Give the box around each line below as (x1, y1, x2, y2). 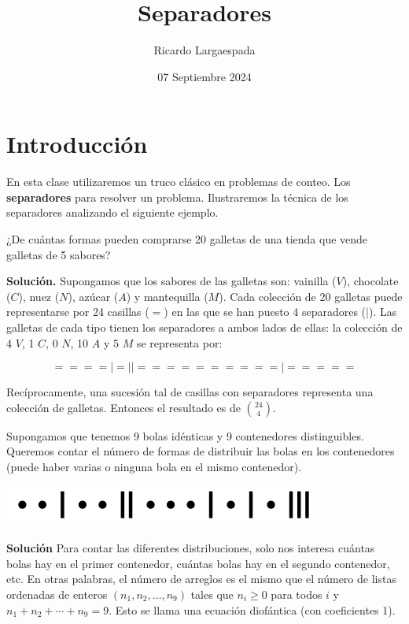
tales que (190, 585, 234, 602)
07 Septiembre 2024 (157, 68, 252, 84)
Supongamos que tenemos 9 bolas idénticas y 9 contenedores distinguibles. (6, 427, 364, 444)
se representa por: (136, 334, 223, 351)
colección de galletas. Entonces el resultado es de (6, 399, 241, 415)
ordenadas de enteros (6, 585, 108, 602)
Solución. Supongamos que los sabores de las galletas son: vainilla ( (6, 273, 337, 289)
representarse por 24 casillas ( (6, 303, 149, 320)
